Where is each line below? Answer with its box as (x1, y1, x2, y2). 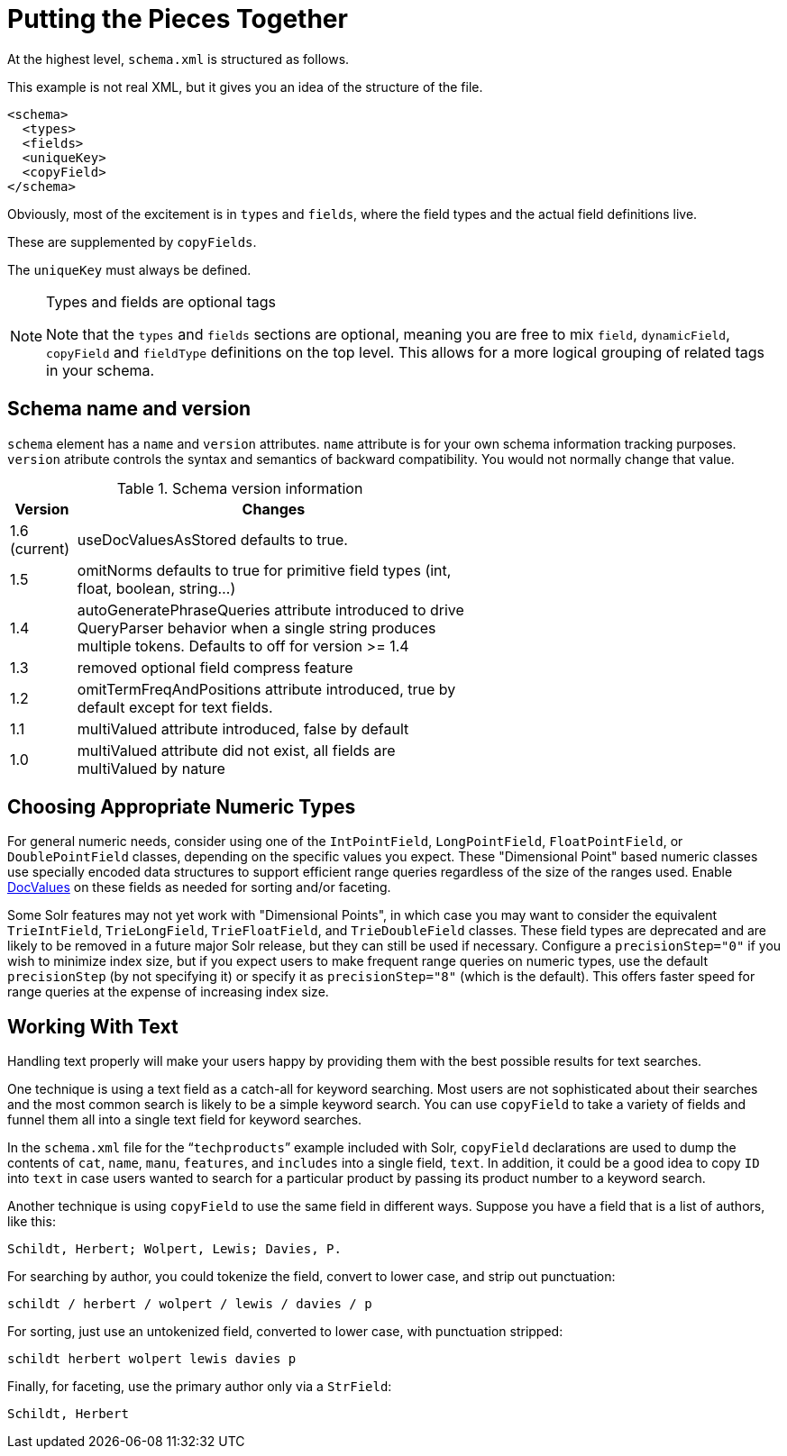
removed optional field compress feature (77, 658, 353, 677)
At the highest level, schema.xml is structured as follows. (7, 50, 350, 67)
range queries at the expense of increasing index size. (7, 984, 329, 1000)
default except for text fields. (77, 697, 273, 716)
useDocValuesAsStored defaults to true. (77, 530, 348, 549)
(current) (10, 539, 70, 558)
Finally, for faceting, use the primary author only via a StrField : (7, 1379, 392, 1395)
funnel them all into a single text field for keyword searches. (7, 1112, 362, 1128)
